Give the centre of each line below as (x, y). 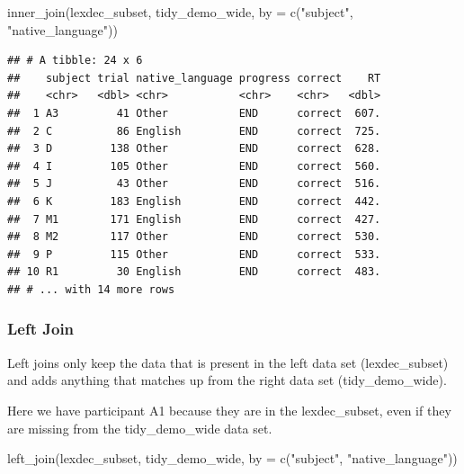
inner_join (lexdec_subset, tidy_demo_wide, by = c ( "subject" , (180, 12)
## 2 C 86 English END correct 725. (194, 131)
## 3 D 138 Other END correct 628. (194, 149)
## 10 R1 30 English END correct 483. (194, 272)
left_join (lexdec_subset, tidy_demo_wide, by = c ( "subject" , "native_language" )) (232, 458)
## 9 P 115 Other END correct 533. (194, 254)
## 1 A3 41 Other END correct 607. (194, 113)
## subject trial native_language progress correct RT (194, 78)
